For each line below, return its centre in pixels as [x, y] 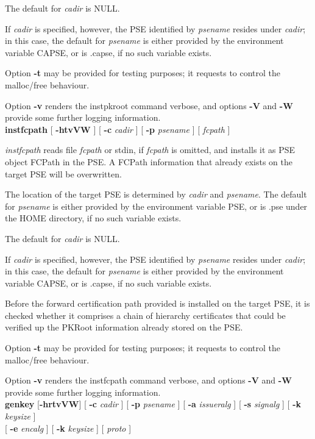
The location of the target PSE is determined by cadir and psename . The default [156, 194]
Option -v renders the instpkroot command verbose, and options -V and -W [149, 105]
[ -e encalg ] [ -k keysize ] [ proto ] [68, 428]
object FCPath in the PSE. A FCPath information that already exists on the [149, 161]
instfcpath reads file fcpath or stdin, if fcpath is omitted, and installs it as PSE [150, 150]
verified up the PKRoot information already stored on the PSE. [124, 327]
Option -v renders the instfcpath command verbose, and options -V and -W [148, 380]
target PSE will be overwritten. [63, 173]
